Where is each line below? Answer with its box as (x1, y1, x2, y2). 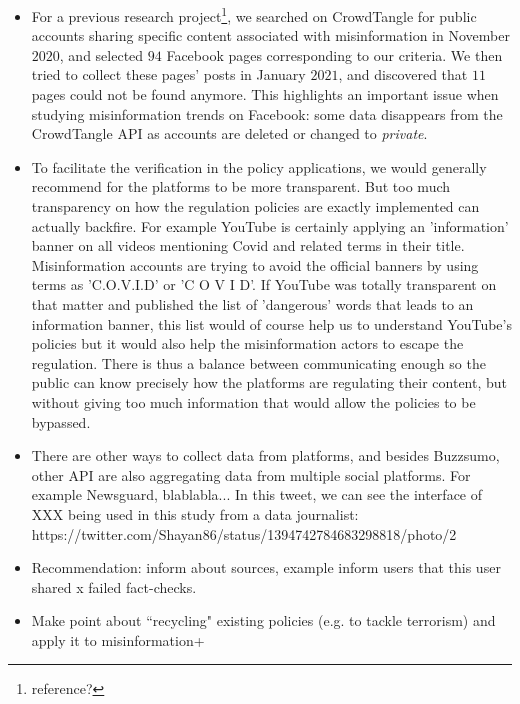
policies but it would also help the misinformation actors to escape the (31, 333, 464, 354)
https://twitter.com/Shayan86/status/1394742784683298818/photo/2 (31, 523, 457, 544)
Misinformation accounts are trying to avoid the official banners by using (31, 254, 479, 275)
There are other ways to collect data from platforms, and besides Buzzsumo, (31, 445, 500, 466)
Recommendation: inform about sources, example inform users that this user (31, 557, 501, 578)
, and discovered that (338, 64, 468, 85)
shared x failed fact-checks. (31, 576, 197, 597)
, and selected (59, 44, 144, 65)
